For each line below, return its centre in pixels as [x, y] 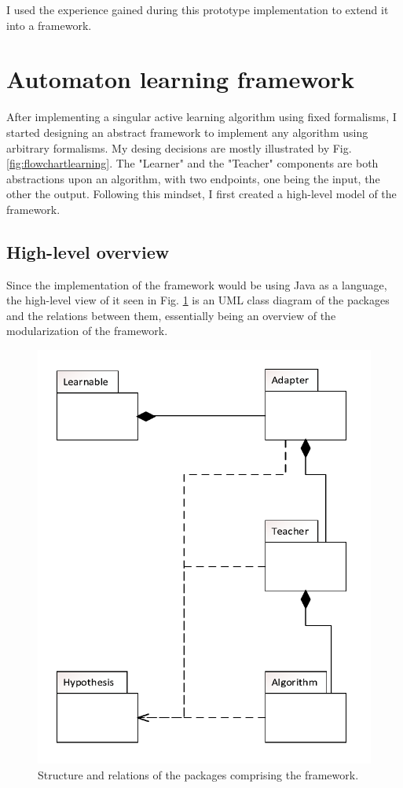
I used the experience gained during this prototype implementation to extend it [198, 9]
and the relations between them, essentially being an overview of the [171, 315]
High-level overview [88, 251]
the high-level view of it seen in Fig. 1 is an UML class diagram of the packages [198, 300]
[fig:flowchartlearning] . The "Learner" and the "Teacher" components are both [192, 163]
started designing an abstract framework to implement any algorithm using [187, 132]
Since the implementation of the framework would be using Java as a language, [197, 284]
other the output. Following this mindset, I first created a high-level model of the [201, 194]
